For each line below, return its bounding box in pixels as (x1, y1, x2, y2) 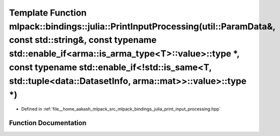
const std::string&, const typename (9, 35, 157, 46)
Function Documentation (9, 119, 87, 127)
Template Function (9, 7, 87, 18)
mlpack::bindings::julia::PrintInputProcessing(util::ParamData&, (9, 21, 276, 32)
